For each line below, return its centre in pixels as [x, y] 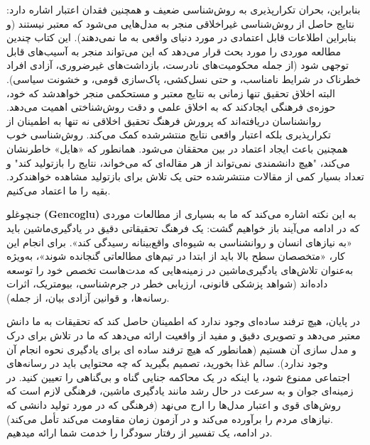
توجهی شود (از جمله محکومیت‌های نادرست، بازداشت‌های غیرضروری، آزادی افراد [178, 65]
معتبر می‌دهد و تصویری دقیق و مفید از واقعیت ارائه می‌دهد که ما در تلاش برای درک [184, 335]
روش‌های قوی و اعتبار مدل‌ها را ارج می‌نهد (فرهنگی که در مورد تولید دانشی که [174, 405]
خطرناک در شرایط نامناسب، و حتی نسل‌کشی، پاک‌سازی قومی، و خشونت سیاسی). [184, 78]
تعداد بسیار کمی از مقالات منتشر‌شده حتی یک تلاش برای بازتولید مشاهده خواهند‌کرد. [185, 176]
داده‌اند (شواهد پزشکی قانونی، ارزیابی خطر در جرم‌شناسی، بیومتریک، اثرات [167, 284]
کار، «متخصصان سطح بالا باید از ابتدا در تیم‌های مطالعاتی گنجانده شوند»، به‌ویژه [176, 256]
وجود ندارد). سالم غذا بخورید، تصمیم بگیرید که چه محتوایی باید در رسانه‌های [167, 363]
